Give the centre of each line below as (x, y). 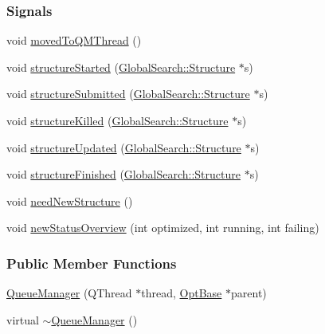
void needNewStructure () (70, 200)
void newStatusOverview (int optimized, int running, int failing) (163, 228)
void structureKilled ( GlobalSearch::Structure (117, 120)
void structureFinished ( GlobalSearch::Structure (123, 174)
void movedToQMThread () (74, 40)
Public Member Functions (92, 263)
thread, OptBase (182, 293)
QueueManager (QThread (69, 293)
